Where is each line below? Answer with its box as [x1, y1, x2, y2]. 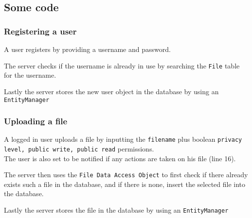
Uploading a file [4, 115, 68, 127]
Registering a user [4, 25, 77, 37]
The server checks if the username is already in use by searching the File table [4, 60, 240, 70]
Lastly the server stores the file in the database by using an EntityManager [4, 205, 229, 215]
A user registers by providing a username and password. [4, 44, 171, 54]
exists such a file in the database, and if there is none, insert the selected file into [4, 179, 246, 189]
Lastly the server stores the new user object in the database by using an [4, 86, 219, 96]
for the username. [4, 70, 56, 80]
